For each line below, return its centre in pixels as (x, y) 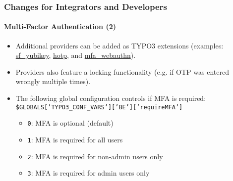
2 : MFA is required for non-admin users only (95, 156)
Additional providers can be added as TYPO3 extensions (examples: (119, 45)
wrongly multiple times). (53, 81)
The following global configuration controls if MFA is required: (111, 98)
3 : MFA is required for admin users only (88, 173)
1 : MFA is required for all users (75, 139)
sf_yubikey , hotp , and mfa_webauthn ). (76, 55)
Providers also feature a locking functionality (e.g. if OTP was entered (122, 71)
